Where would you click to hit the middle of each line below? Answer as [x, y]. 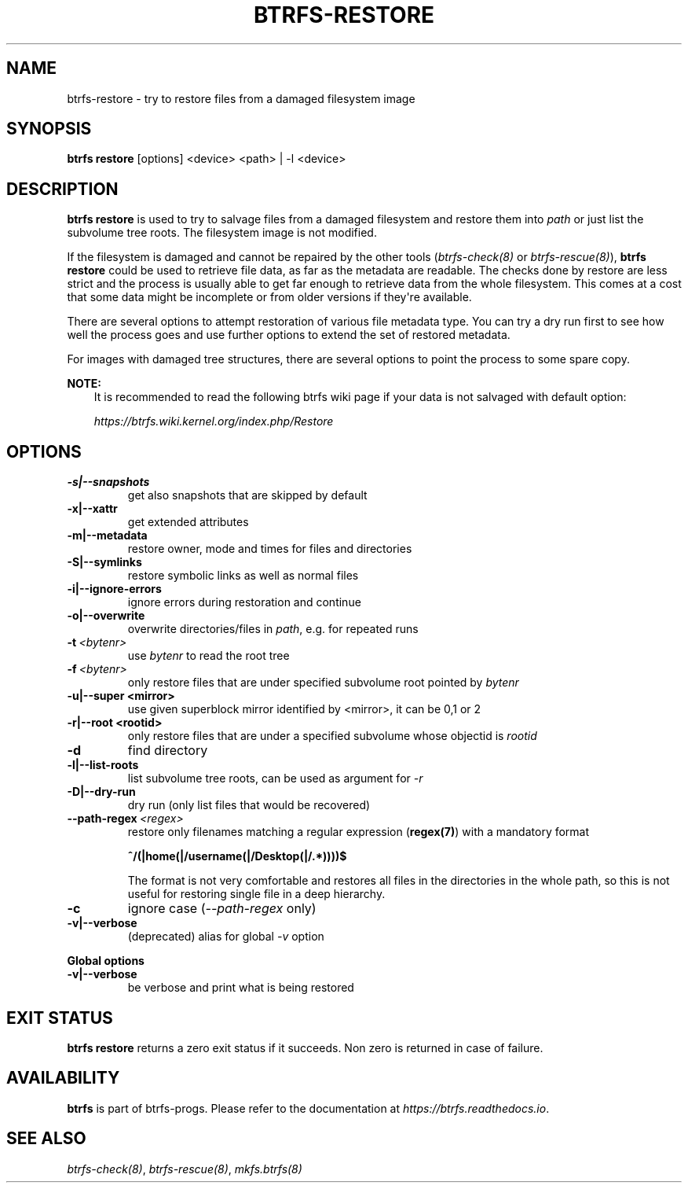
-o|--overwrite [106, 616]
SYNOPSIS [49, 129]
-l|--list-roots [103, 765]
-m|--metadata [107, 536]
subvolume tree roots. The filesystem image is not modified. [222, 233]
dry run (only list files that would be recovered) [249, 805]
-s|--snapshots [108, 482]
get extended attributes [188, 522]
